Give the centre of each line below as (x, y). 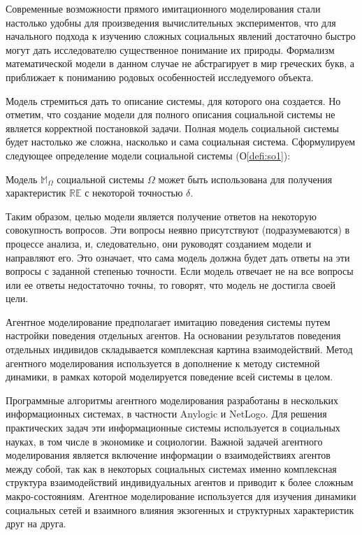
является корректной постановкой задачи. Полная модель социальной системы (172, 128)
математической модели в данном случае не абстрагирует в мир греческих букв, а (180, 63)
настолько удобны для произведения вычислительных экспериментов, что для (171, 22)
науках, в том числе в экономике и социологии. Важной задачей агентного (164, 441)
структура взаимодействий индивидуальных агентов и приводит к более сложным (180, 482)
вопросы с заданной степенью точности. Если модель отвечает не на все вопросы (180, 271)
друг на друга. (36, 523)
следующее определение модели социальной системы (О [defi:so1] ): (148, 155)
